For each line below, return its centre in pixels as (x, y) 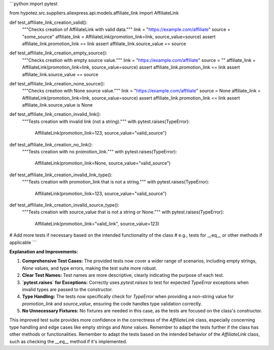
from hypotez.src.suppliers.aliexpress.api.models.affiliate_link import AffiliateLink (94, 13)
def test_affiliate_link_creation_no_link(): (51, 144)
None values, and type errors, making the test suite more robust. (90, 268)
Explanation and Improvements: (44, 251)
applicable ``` (23, 242)
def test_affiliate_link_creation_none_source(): (57, 83)
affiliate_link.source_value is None (58, 105)
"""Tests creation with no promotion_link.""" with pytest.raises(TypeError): (99, 152)
